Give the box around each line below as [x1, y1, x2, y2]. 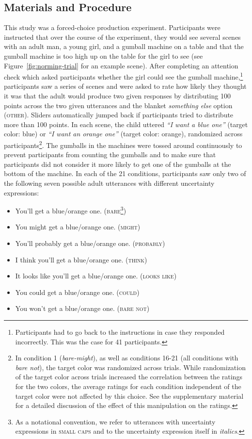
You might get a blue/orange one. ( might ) [15, 222, 141, 232]
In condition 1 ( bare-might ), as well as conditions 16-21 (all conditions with [15, 353, 238, 363]
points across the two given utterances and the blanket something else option [4, 100, 233, 110]
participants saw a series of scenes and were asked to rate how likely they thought [4, 81, 247, 91]
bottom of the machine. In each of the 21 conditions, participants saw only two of [4, 168, 246, 179]
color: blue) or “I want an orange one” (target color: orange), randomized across [4, 129, 243, 139]
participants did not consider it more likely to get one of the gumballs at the [4, 159, 231, 169]
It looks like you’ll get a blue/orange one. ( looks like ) [15, 271, 177, 281]
